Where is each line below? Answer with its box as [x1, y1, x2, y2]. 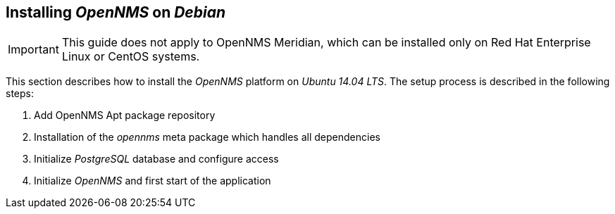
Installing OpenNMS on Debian [6, 4, 226, 21]
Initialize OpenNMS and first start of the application [34, 175, 271, 187]
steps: [6, 87, 34, 100]
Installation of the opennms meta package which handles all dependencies [34, 131, 380, 144]
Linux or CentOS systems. [61, 49, 200, 64]
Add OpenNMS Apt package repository [34, 109, 216, 122]
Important [8, 42, 59, 57]
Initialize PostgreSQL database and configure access [34, 153, 279, 165]
